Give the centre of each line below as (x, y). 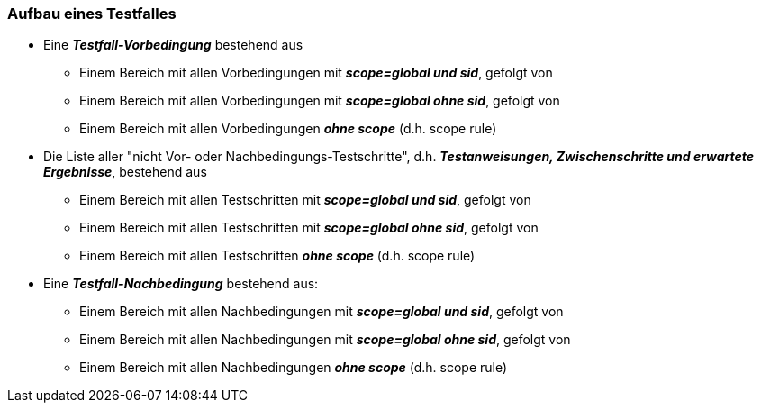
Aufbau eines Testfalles (92, 14)
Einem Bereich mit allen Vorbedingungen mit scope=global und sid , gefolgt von (316, 73)
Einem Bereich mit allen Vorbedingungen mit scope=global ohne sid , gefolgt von (320, 101)
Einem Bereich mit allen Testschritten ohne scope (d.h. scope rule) (277, 256)
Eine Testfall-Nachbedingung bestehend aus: (181, 284)
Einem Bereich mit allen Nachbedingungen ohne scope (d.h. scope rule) (294, 368)
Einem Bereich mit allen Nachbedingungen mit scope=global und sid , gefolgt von (322, 312)
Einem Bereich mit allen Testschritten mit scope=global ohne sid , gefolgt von (309, 228)
